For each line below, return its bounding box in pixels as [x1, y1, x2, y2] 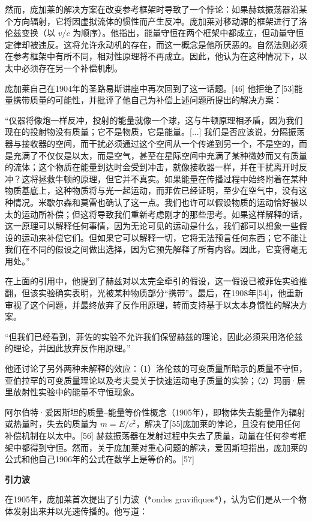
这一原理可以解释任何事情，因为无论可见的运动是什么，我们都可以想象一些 [5, 219, 299, 232]
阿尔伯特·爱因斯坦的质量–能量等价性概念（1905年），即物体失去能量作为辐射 [5, 405, 305, 418]
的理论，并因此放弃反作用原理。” [5, 342, 131, 354]
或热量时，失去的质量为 [5, 417, 97, 430]
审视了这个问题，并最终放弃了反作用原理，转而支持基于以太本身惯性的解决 [5, 298, 299, 311]
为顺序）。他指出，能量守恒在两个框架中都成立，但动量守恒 [73, 26, 304, 39]
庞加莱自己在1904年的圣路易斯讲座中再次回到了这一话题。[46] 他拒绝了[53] [5, 82, 295, 94]
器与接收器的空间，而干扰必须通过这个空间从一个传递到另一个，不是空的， [5, 137, 299, 149]
